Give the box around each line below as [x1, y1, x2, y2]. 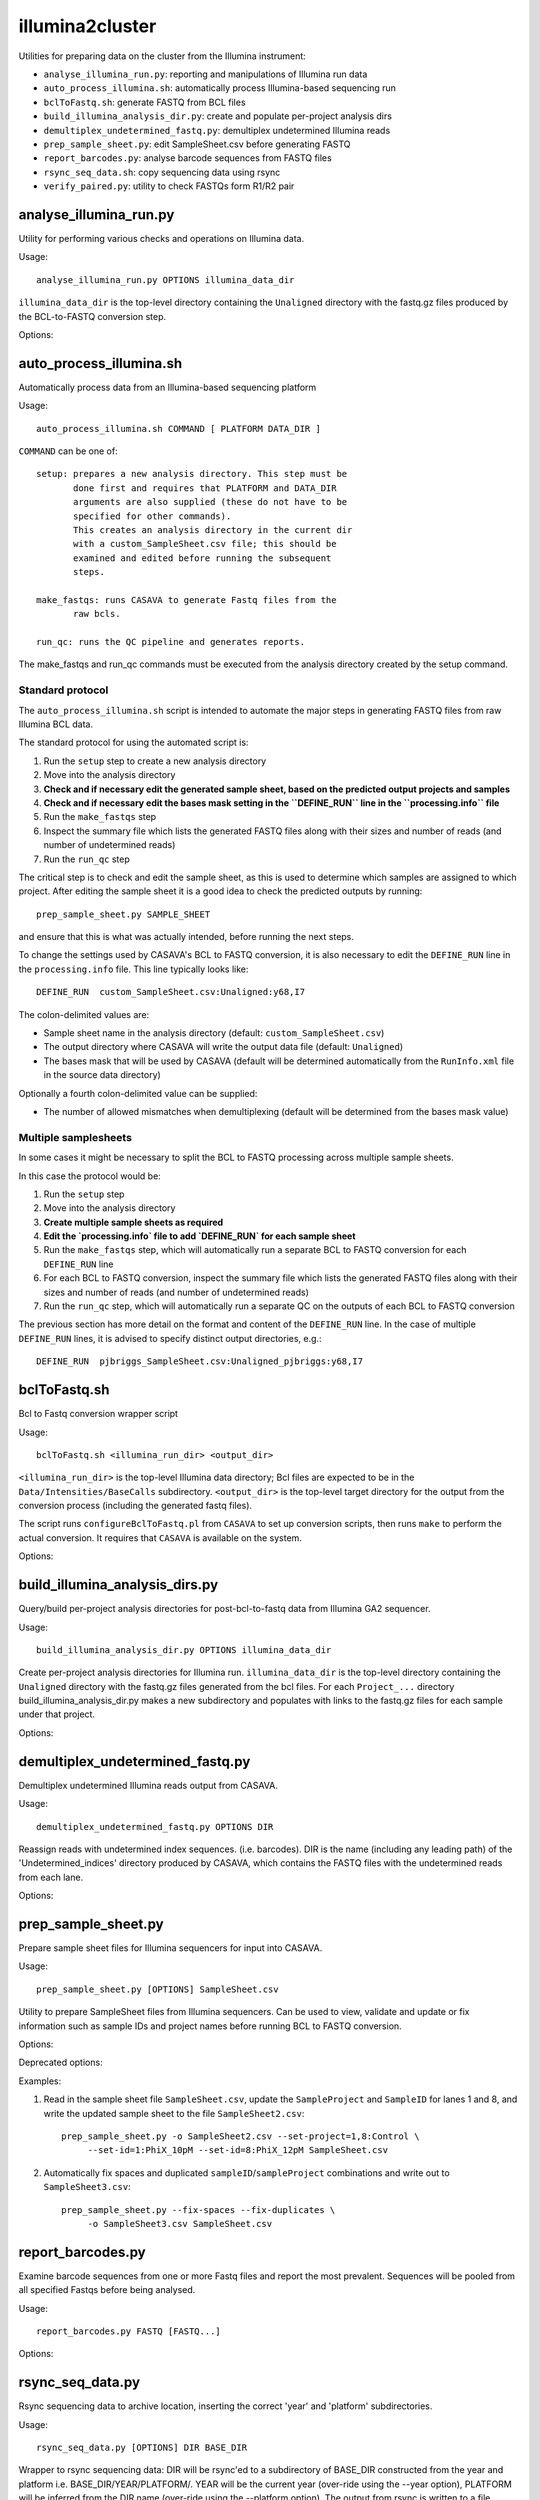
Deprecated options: [18, 2056, 104, 2069]
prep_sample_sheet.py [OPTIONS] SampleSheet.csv [36, 1983, 279, 1995]
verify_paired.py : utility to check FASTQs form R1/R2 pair [43, 180, 295, 192]
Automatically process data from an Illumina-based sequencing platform [18, 381, 317, 393]
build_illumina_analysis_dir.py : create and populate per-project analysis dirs [43, 110, 392, 122]
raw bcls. [73, 608, 121, 620]
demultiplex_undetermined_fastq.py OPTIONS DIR [36, 1821, 274, 1832]
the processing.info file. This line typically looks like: [18, 963, 249, 975]
